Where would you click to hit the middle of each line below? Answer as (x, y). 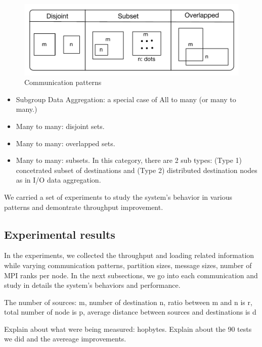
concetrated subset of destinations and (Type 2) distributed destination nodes (137, 170)
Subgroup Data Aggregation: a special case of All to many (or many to (126, 99)
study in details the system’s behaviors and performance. (92, 285)
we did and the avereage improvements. (65, 339)
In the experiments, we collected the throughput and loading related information (129, 255)
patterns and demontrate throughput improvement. (84, 207)
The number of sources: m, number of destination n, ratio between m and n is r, (128, 302)
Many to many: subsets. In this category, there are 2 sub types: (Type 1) (129, 160)
